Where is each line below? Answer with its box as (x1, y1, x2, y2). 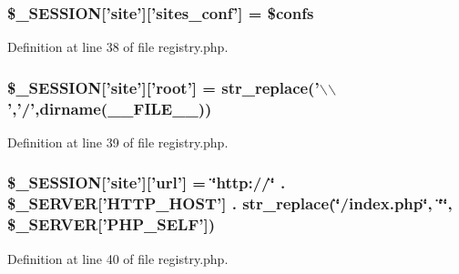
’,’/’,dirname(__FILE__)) (7, 96, 212, 119)
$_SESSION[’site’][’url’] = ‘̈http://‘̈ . (7, 171, 286, 194)
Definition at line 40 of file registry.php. (7, 249, 229, 268)
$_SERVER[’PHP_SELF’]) (7, 213, 215, 236)
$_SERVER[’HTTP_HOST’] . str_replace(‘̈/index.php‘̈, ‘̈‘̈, (7, 192, 453, 215)
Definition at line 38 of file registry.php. (7, 37, 229, 56)
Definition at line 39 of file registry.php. (7, 132, 229, 151)
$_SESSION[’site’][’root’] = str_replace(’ (7, 76, 320, 98)
